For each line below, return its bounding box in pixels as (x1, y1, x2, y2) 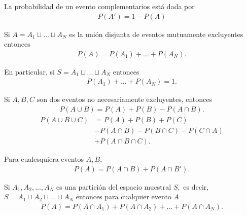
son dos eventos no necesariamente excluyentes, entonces (37, 94, 212, 104)
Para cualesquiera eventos (4, 154, 84, 164)
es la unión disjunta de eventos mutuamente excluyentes (69, 28, 243, 39)
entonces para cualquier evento (76, 191, 171, 202)
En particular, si (4, 66, 55, 77)
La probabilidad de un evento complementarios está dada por (4, 1, 195, 11)
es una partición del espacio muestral (56, 181, 171, 192)
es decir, (183, 181, 209, 192)
